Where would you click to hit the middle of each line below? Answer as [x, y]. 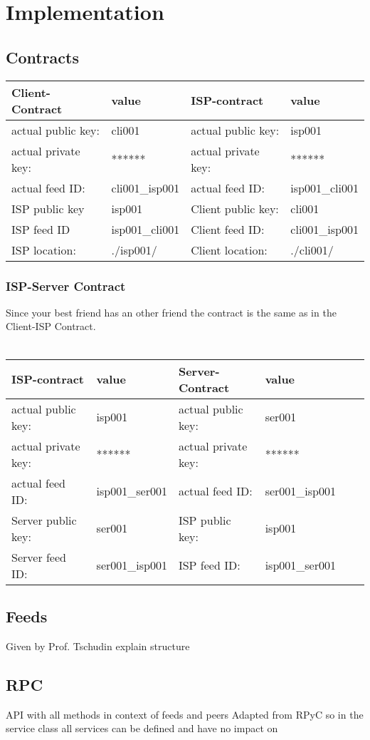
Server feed [39, 557]
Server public [44, 520]
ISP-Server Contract [66, 286]
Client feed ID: [228, 229]
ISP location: [44, 250]
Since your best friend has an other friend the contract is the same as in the [171, 312]
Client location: [229, 250]
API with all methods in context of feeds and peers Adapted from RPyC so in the [185, 714]
